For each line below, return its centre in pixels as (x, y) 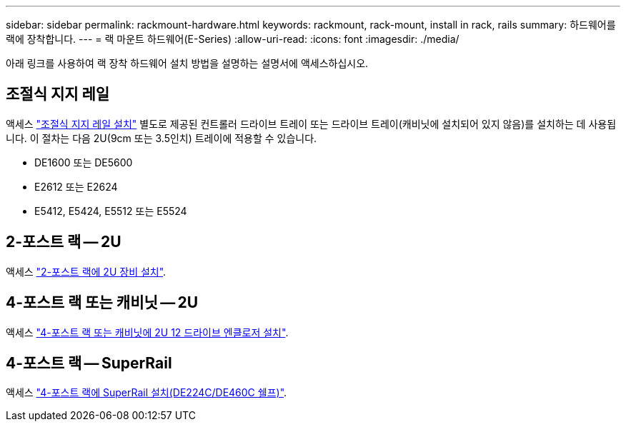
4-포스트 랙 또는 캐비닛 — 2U (102, 303)
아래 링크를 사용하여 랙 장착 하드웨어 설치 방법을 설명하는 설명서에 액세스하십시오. (187, 63)
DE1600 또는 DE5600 (84, 162)
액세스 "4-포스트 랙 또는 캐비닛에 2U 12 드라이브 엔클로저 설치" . (147, 332)
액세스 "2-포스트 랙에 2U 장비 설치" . (86, 271)
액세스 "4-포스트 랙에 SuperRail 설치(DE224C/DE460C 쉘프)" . (146, 393)
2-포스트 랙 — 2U (64, 242)
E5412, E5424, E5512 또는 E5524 (111, 211)
